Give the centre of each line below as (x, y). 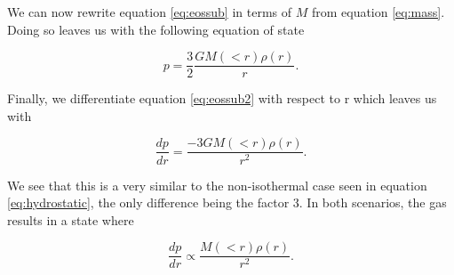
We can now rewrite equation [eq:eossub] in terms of (150, 12)
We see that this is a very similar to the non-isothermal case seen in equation (217, 185)
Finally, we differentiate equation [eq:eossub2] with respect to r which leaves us (222, 98)
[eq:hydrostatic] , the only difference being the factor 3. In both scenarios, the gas (227, 202)
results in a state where (71, 219)
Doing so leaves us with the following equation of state (156, 29)
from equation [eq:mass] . (378, 12)
